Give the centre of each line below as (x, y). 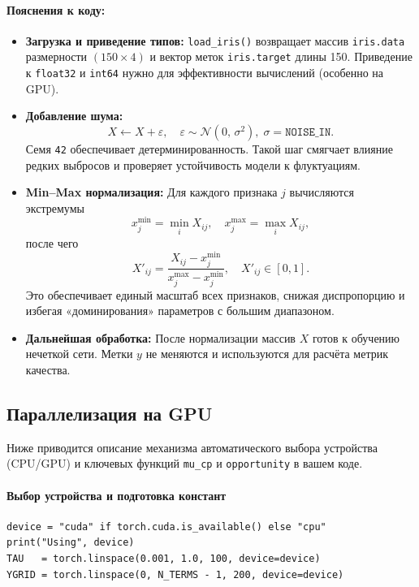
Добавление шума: (74, 116)
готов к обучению (356, 337)
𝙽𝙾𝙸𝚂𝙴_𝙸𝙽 (308, 132)
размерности (56, 56)
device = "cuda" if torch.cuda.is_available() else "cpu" (166, 527)
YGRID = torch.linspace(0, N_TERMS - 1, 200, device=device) (175, 574)
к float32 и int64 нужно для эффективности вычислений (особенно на (205, 73)
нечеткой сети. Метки (79, 354)
